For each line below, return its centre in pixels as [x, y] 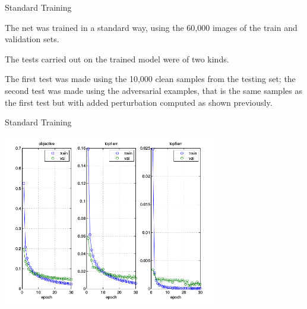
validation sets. [32, 39]
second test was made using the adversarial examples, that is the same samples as [153, 90]
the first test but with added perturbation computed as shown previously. [139, 102]
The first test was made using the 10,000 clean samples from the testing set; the [150, 79]
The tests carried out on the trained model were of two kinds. [117, 59]
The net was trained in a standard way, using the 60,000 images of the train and [151, 27]
